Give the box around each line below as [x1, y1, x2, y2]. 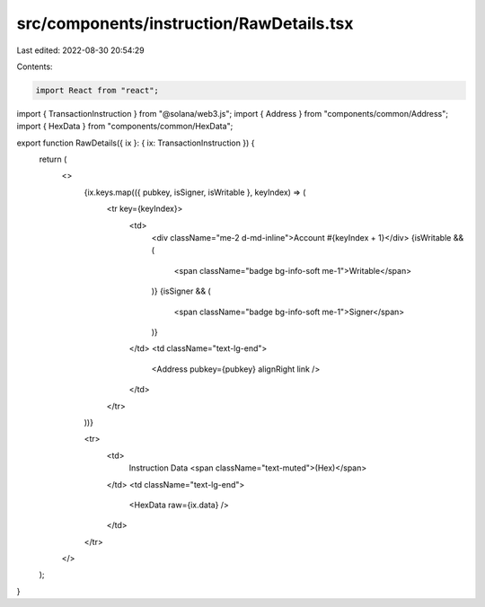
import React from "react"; [35, 85, 159, 95]
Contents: [16, 61, 53, 72]
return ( [39, 154, 67, 165]
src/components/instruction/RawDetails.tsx [16, 13, 354, 33]
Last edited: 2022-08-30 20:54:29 [16, 45, 145, 56]
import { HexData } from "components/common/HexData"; [16, 121, 234, 132]
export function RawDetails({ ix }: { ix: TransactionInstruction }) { [16, 137, 255, 148]
